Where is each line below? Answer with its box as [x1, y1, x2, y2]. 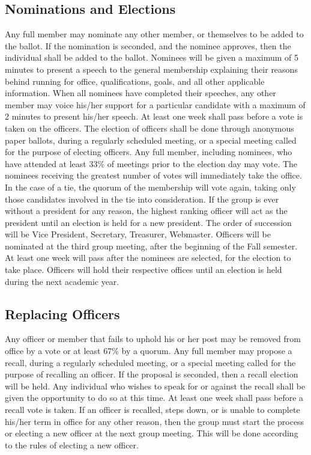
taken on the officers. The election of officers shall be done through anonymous [5, 121, 294, 134]
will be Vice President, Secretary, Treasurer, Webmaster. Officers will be [5, 228, 271, 240]
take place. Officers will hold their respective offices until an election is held [5, 263, 282, 276]
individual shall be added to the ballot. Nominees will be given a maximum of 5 [5, 51, 299, 64]
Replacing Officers [5, 304, 120, 323]
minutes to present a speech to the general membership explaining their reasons [5, 63, 298, 75]
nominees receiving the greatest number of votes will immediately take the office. [5, 169, 302, 182]
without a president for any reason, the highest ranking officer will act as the [5, 204, 288, 217]
